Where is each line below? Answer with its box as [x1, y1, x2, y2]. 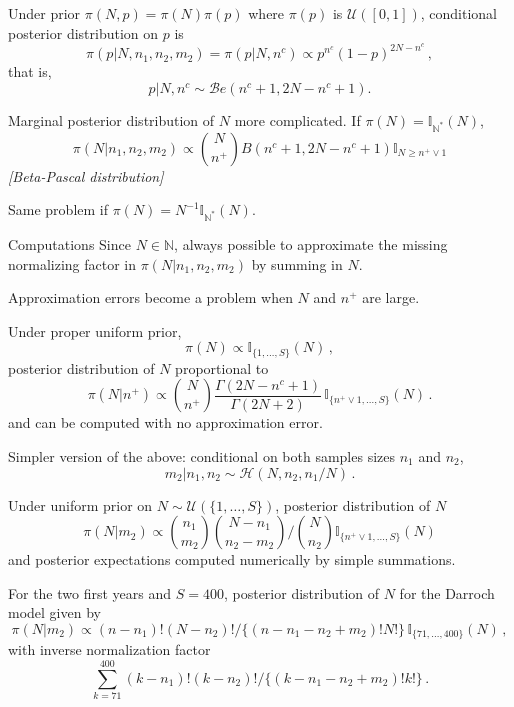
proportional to [175, 357, 269, 378]
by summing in [251, 253, 343, 274]
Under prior [8, 3, 81, 23]
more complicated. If [234, 109, 361, 130]
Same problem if [8, 199, 108, 220]
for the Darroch [399, 582, 495, 603]
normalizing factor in [8, 253, 137, 274]
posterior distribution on [8, 22, 159, 43]
